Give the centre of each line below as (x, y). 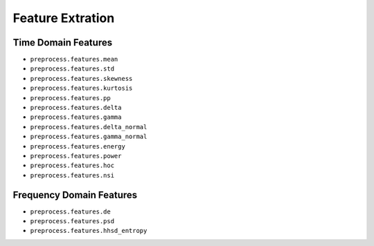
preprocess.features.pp (70, 98)
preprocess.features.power (76, 156)
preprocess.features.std (72, 69)
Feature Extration (64, 18)
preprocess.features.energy (78, 146)
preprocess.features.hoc (72, 165)
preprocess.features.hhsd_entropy (89, 231)
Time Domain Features (63, 42)
